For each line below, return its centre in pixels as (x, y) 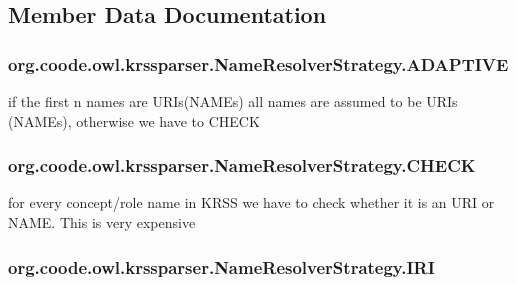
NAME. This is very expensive (102, 222)
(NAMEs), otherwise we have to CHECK (134, 120)
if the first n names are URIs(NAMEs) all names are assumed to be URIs (233, 101)
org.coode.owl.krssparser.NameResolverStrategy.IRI (221, 266)
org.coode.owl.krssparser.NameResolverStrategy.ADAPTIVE (258, 63)
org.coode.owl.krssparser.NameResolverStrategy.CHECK (242, 165)
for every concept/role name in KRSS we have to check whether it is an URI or (251, 202)
